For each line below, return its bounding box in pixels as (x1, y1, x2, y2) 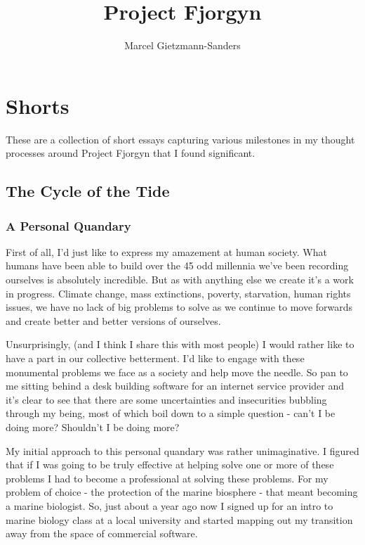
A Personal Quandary (6, 217, 131, 234)
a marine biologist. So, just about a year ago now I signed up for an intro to (6, 498, 333, 513)
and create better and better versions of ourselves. (6, 313, 221, 328)
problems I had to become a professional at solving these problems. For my (6, 470, 328, 485)
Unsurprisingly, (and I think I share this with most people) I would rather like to (6, 337, 354, 352)
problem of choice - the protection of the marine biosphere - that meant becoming (6, 485, 358, 499)
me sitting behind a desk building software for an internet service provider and (6, 378, 345, 393)
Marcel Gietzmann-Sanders (124, 38, 241, 53)
